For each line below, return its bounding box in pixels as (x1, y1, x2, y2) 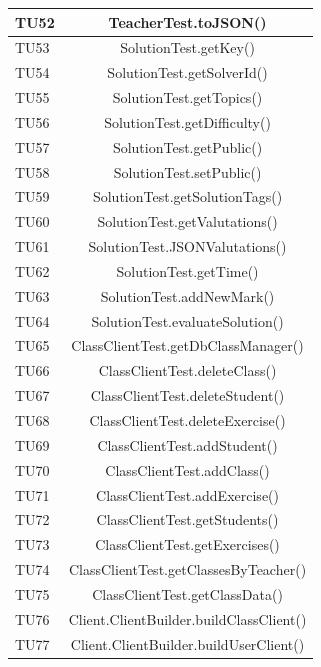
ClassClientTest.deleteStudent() (90, 385, 285, 406)
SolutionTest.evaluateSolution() (91, 310, 284, 331)
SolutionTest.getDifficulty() (104, 111, 271, 132)
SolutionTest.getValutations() (97, 211, 278, 232)
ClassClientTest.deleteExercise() (89, 410, 286, 430)
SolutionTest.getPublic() (112, 136, 263, 157)
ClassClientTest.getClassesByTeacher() (68, 559, 307, 580)
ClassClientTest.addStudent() (97, 434, 278, 455)
